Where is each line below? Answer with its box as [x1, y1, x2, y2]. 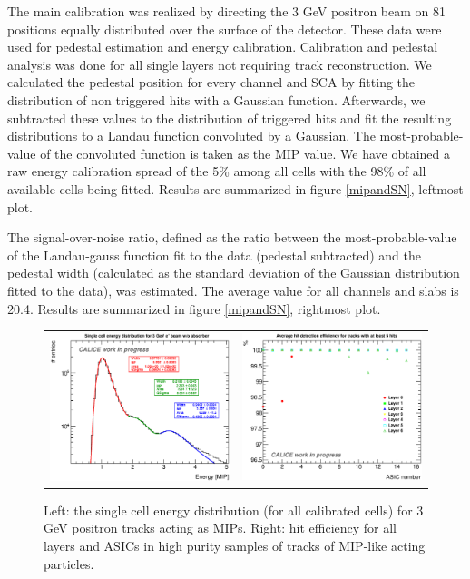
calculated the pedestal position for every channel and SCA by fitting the [7, 73, 416, 92]
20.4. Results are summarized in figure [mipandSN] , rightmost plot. [7, 299, 381, 318]
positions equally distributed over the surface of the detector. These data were [7, 19, 442, 38]
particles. [44, 554, 94, 573]
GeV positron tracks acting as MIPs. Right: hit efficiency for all [44, 518, 397, 537]
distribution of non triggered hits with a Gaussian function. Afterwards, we [7, 90, 426, 109]
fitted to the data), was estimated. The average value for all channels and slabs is [7, 280, 459, 299]
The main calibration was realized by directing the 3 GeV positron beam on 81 [7, 2, 446, 20]
